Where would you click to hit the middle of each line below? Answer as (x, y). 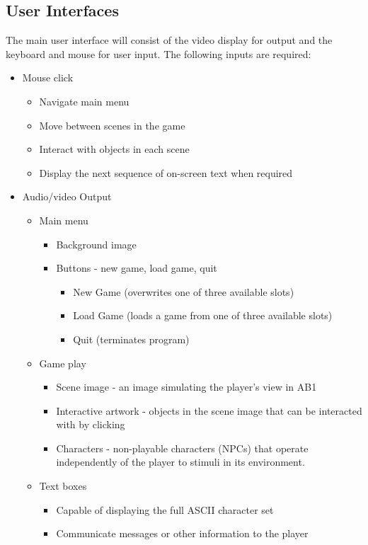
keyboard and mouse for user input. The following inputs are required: (159, 53)
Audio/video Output (67, 196)
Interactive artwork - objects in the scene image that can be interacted (209, 410)
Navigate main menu (84, 101)
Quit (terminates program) (131, 339)
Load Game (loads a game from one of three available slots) (203, 315)
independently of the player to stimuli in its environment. (180, 462)
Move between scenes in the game (112, 125)
